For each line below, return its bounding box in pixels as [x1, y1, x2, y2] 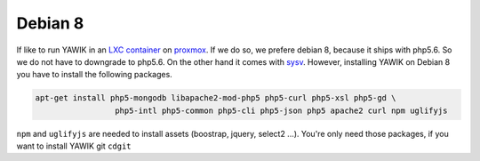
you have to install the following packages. [16, 69, 172, 80]
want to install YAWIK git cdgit [16, 141, 132, 151]
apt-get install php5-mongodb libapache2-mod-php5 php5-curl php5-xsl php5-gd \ [35, 93, 396, 103]
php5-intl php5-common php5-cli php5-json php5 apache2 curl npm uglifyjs [114, 105, 448, 116]
